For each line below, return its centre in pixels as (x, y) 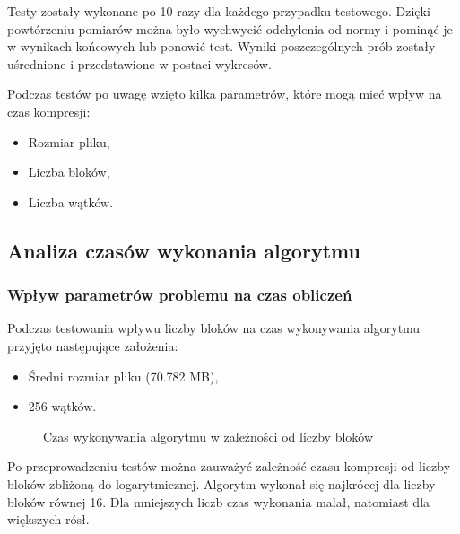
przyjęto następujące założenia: (93, 345)
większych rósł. (48, 519)
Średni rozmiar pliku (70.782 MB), (123, 376)
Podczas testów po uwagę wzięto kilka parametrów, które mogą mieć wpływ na (225, 94)
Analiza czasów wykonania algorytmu (184, 250)
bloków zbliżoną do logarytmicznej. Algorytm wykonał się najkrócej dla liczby (221, 483)
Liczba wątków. (71, 201)
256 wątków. (62, 406)
